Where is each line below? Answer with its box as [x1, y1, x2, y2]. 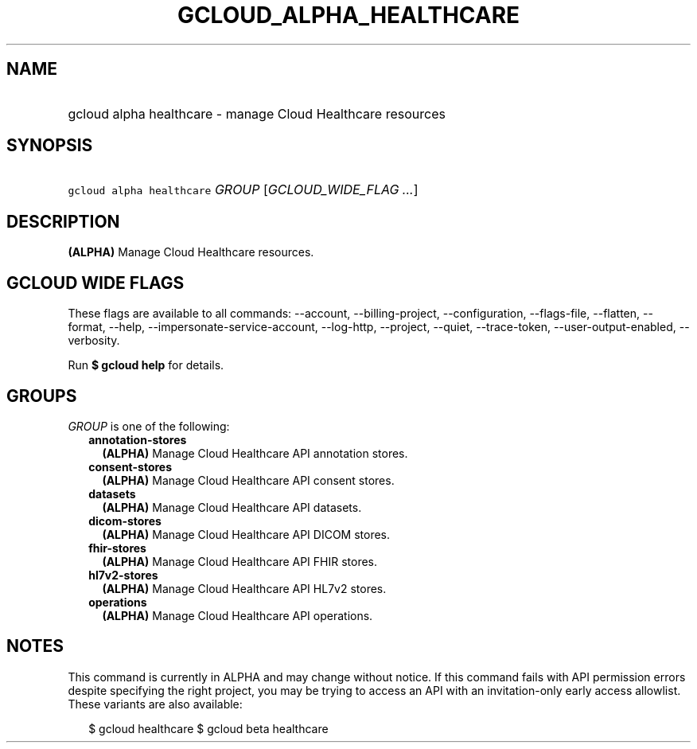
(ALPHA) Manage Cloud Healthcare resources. [68, 245, 314, 259]
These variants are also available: [68, 696, 243, 711]
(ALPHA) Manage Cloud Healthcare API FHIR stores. [102, 554, 378, 568]
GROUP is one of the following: [68, 419, 230, 433]
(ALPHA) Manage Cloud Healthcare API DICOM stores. [102, 527, 391, 541]
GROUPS [6, 385, 77, 406]
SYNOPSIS [6, 135, 93, 156]
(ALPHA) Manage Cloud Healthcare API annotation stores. [102, 446, 408, 460]
